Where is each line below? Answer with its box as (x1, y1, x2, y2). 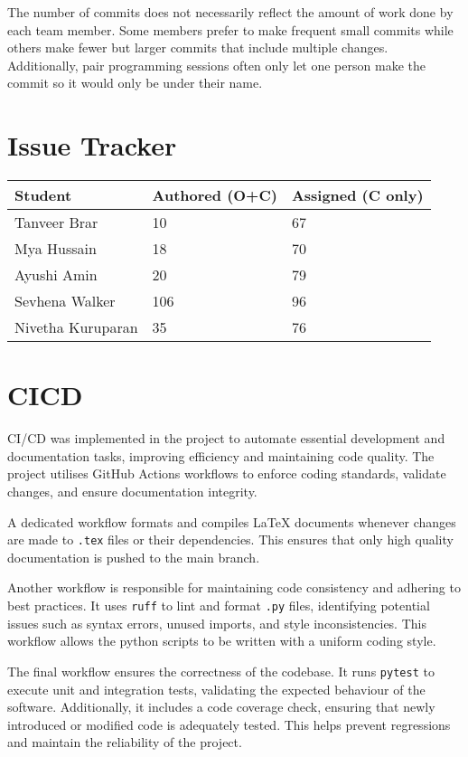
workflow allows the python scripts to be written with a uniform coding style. (7, 631, 436, 650)
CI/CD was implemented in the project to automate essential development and (7, 429, 445, 448)
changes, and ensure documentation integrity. (7, 482, 257, 500)
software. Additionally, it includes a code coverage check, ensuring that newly (7, 697, 435, 716)
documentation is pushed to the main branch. (7, 547, 260, 566)
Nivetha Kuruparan (14, 317, 138, 338)
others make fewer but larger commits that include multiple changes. (7, 38, 388, 57)
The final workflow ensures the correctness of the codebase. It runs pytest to (7, 661, 435, 680)
